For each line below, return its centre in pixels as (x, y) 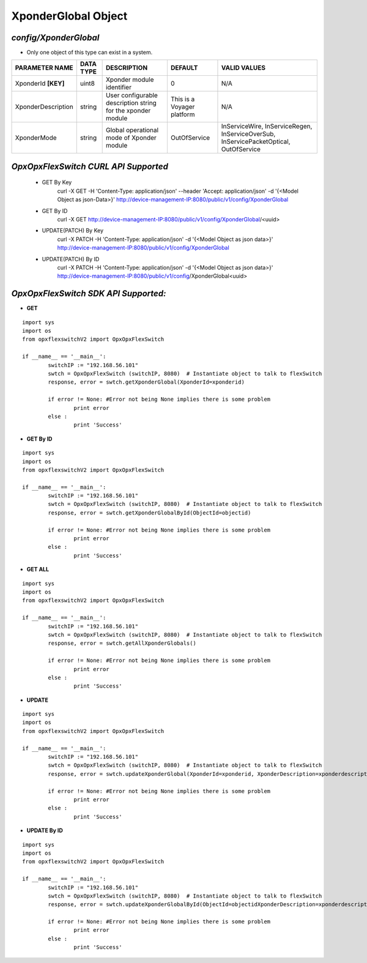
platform (183, 114)
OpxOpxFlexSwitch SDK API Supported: (89, 294)
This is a (183, 99)
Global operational (132, 130)
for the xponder (128, 111)
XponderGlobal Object (69, 16)
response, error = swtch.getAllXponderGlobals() (122, 643)
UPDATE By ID (45, 831)
